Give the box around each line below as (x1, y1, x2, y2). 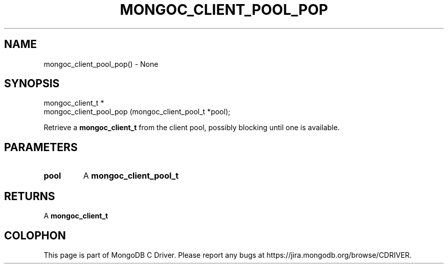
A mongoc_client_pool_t (83, 170, 179, 181)
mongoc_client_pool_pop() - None (43, 59, 159, 68)
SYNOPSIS (4, 77, 60, 90)
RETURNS (4, 189, 55, 203)
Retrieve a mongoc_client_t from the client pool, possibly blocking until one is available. (43, 123, 340, 132)
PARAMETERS (4, 140, 78, 154)
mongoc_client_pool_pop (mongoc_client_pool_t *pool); (43, 107, 231, 116)
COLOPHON (4, 229, 66, 242)
